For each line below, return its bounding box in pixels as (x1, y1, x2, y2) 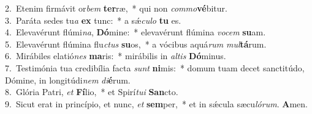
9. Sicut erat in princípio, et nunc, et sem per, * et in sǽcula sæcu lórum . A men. (5, 97, 308, 110)
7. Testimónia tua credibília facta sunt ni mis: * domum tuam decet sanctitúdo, (5, 61, 305, 74)
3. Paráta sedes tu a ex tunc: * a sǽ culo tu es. (5, 13, 181, 26)
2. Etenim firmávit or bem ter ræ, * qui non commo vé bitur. (5, 2, 227, 14)
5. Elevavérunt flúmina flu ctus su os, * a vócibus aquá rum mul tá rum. (5, 37, 267, 50)
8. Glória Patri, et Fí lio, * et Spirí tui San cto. (5, 85, 178, 98)
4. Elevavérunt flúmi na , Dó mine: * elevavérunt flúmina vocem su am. (5, 26, 266, 38)
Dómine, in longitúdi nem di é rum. (5, 73, 131, 86)
